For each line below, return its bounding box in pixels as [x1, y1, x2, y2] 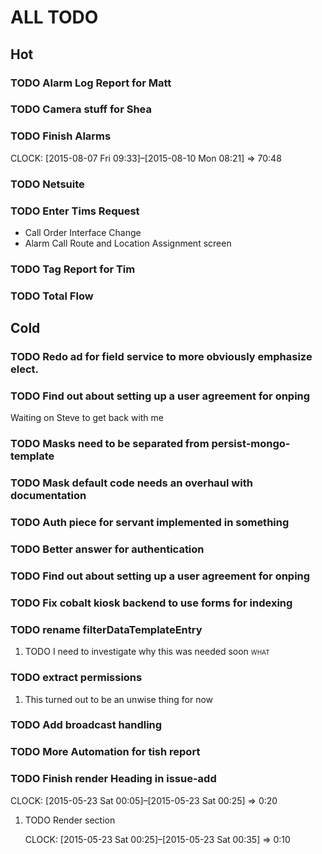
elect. [10, 362, 40, 376]
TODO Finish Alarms [10, 129, 112, 143]
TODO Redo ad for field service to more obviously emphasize [10, 350, 313, 364]
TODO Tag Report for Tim [10, 262, 136, 276]
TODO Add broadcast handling [10, 718, 163, 732]
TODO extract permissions [10, 671, 143, 685]
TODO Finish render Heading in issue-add [10, 772, 217, 786]
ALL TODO [10, 6, 99, 29]
